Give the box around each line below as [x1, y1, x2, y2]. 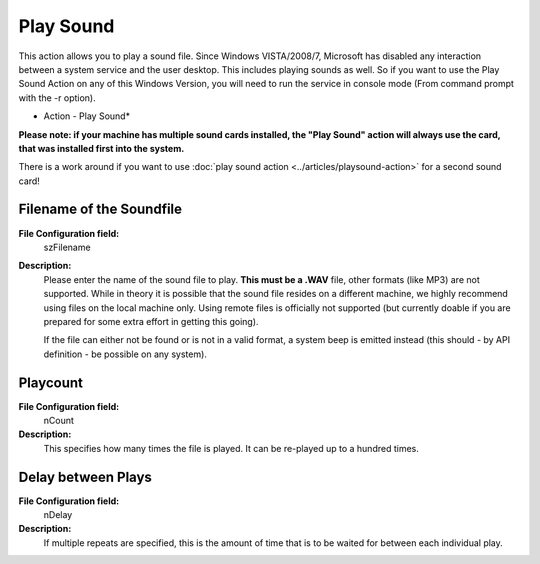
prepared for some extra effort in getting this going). [43, 315, 259, 327]
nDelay [43, 509, 73, 521]
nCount [43, 415, 75, 426]
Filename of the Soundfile [18, 201, 183, 218]
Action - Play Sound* [43, 110, 130, 122]
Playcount [18, 374, 84, 391]
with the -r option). [18, 91, 96, 104]
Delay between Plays [18, 468, 152, 485]
